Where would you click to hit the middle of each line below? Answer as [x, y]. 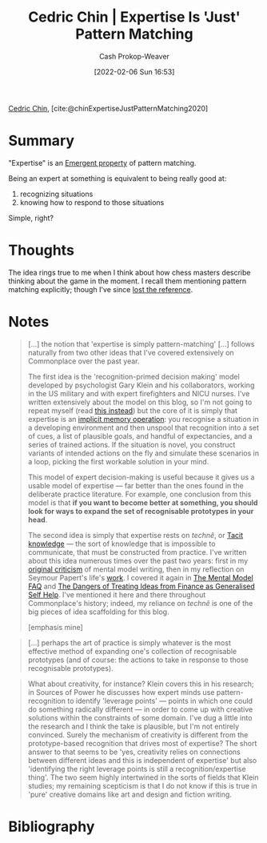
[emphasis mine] [56, 627]
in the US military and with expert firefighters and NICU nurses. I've [139, 393]
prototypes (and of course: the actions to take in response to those [138, 660]
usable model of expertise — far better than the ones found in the [135, 485]
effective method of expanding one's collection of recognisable [132, 651]
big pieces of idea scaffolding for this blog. [98, 612]
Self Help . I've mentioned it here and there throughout [117, 594]
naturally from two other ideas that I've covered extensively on [131, 352]
